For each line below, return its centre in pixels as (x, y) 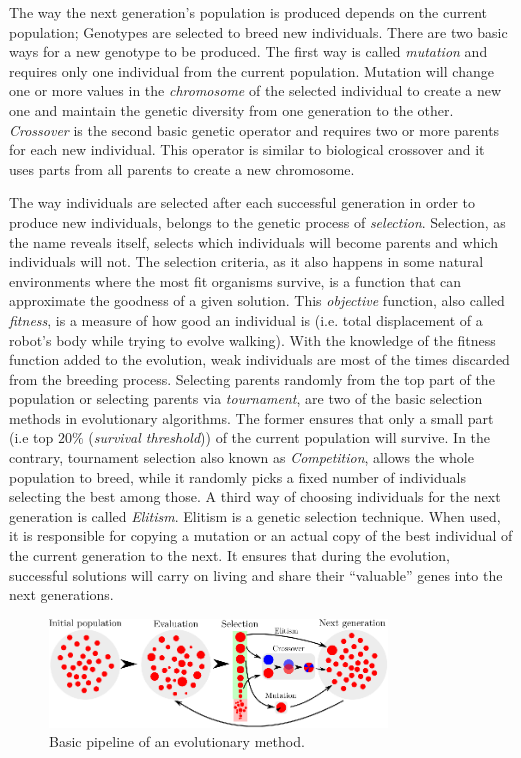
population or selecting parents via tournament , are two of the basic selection (246, 398)
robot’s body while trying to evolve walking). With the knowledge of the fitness (252, 339)
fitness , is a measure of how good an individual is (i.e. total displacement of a (246, 319)
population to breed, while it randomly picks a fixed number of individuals (237, 476)
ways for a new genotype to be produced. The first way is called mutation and (248, 51)
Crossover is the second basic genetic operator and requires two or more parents (254, 129)
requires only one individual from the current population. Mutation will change (251, 70)
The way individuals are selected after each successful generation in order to (242, 202)
